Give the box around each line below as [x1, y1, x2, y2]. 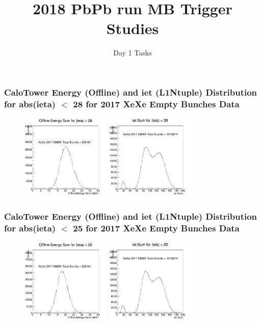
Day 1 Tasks [113, 47, 152, 58]
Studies [106, 18, 159, 39]
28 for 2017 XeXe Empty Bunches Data [73, 97, 240, 110]
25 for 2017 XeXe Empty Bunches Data [73, 222, 240, 234]
